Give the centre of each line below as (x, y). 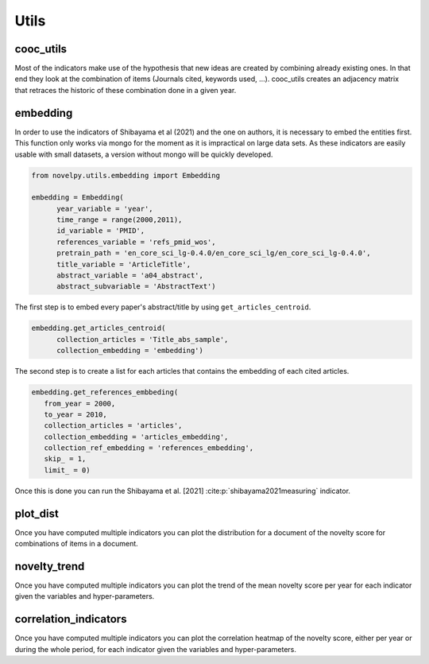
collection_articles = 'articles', (113, 426)
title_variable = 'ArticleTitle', (124, 264)
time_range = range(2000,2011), (120, 220)
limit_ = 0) (67, 470)
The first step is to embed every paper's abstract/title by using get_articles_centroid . (163, 307)
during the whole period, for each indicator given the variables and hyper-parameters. (156, 649)
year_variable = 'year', (105, 208)
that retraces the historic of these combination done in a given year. (126, 90)
